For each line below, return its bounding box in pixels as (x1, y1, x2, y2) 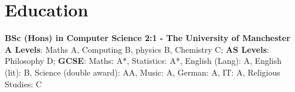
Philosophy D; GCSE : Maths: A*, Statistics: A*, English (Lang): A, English (5, 54, 282, 67)
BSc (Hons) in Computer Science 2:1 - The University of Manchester (5, 32, 290, 44)
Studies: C (5, 77, 42, 90)
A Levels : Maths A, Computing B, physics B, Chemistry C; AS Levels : (5, 43, 269, 55)
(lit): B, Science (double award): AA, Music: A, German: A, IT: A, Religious (5, 66, 280, 78)
